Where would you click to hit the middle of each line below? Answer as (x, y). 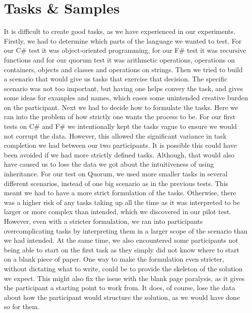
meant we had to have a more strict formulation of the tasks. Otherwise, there (120, 193)
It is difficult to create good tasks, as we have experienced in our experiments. (120, 31)
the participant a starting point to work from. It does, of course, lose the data (119, 288)
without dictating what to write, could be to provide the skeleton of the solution (123, 268)
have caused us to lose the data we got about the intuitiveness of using (109, 164)
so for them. (22, 306)
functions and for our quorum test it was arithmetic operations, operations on (119, 59)
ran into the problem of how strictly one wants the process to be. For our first (120, 117)
